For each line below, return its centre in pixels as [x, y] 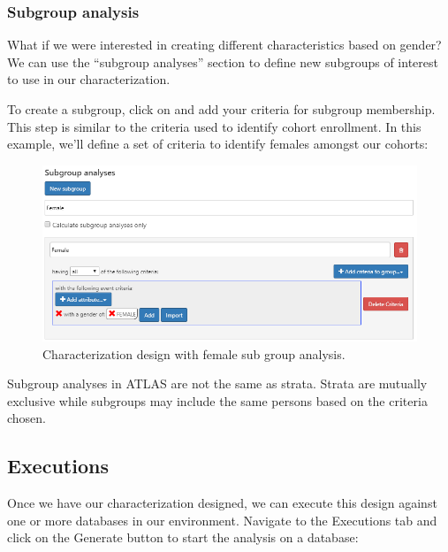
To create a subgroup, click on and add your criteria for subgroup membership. [221, 109]
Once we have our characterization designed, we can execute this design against [222, 503]
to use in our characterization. [89, 79]
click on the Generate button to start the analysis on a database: [183, 537]
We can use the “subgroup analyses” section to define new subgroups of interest [223, 61]
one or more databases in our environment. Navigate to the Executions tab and [222, 520]
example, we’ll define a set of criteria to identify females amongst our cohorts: [218, 144]
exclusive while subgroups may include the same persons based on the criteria [217, 400]
